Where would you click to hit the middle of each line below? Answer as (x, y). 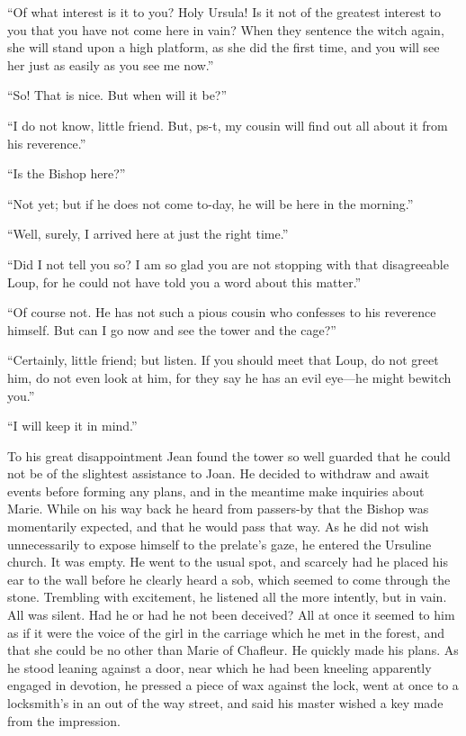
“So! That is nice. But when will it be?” (117, 95)
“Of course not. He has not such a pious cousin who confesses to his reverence (222, 312)
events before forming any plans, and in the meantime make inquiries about (216, 491)
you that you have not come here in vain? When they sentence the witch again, (226, 29)
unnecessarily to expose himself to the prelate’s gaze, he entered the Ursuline (220, 544)
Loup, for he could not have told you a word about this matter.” (184, 282)
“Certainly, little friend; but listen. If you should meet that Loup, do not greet (223, 360)
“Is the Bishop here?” (67, 173)
